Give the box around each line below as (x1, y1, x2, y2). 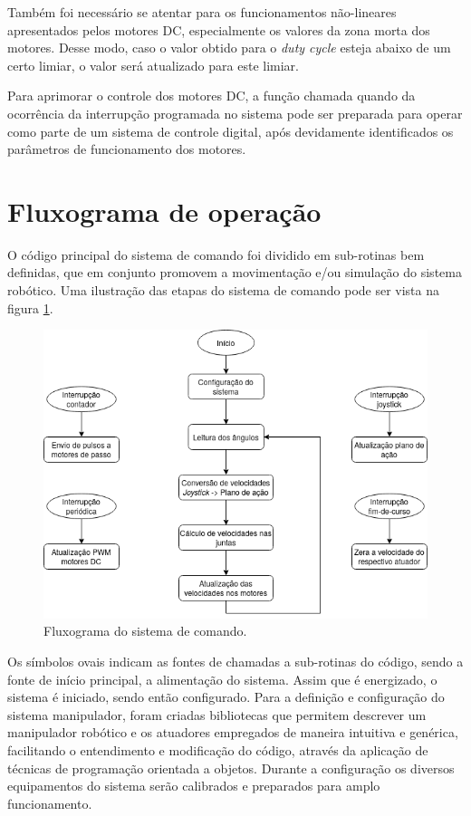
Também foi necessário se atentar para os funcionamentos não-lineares (7, 3, 397, 21)
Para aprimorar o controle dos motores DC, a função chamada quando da (7, 86, 416, 105)
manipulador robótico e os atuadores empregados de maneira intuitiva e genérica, (7, 723, 458, 742)
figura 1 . (7, 298, 53, 317)
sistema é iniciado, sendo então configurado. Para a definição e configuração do (7, 687, 445, 706)
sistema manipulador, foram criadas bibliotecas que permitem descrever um (7, 705, 427, 724)
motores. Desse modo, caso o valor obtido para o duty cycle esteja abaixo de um (7, 38, 451, 57)
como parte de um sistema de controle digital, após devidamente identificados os (7, 121, 454, 140)
